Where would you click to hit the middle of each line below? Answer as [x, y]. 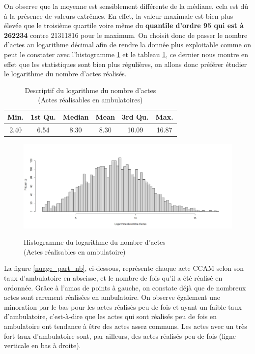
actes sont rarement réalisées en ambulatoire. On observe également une [112, 297]
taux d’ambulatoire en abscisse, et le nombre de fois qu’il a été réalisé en [113, 278]
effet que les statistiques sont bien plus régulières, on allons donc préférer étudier [126, 64]
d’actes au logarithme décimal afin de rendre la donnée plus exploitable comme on [128, 45]
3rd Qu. [135, 116]
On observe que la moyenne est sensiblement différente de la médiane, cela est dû [126, 6]
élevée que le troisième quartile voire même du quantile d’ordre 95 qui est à [124, 25]
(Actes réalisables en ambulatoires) [90, 100]
